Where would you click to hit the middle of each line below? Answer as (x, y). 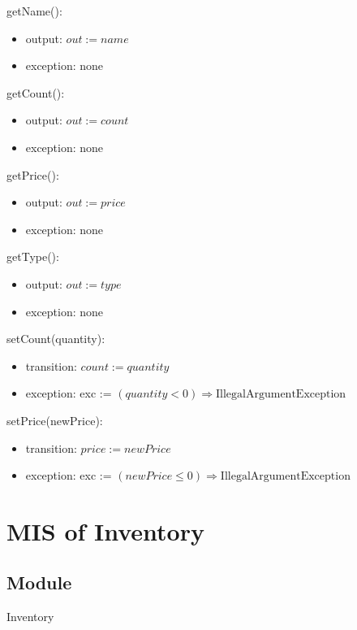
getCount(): (36, 92)
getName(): (34, 11)
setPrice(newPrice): (55, 420)
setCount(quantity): (56, 339)
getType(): (33, 256)
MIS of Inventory (105, 530)
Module (39, 582)
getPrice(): (33, 174)
